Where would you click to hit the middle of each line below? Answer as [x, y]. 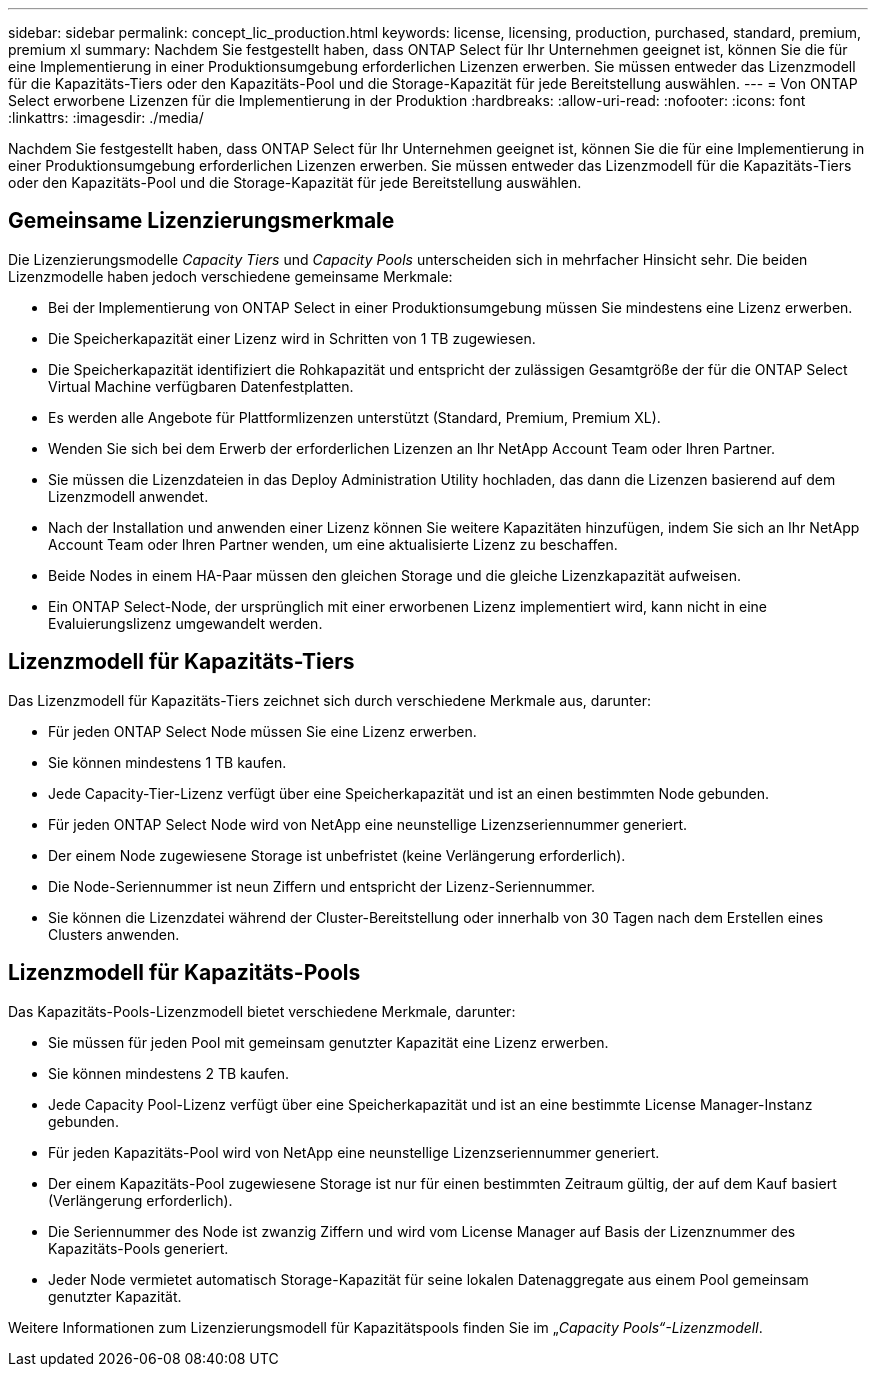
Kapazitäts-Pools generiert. [138, 1248]
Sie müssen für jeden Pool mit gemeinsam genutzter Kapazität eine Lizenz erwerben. [328, 1042]
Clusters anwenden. [114, 934]
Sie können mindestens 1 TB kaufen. [167, 762]
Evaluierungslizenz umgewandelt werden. [185, 623]
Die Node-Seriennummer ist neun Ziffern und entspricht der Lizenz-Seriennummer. [322, 886]
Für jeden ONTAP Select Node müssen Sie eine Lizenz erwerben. [262, 731]
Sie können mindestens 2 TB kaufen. [169, 1073]
